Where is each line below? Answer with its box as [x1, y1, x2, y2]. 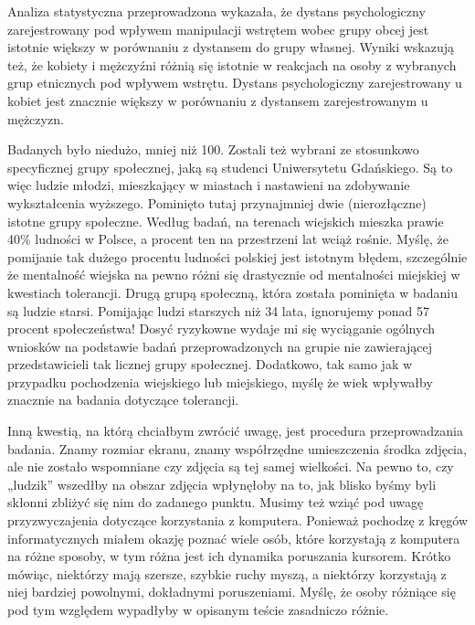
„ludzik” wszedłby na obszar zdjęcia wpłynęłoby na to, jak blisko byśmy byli [7, 474, 437, 493]
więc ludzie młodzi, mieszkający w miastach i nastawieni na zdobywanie [7, 175, 410, 195]
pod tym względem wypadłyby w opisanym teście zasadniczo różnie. [7, 600, 389, 619]
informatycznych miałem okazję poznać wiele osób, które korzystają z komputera [7, 528, 460, 547]
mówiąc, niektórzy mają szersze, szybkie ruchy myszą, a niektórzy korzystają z [7, 564, 447, 583]
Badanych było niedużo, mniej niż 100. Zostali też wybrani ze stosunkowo [7, 140, 419, 159]
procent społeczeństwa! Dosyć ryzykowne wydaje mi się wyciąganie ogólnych [7, 319, 436, 338]
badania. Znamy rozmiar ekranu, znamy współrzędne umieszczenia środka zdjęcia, [7, 439, 467, 458]
